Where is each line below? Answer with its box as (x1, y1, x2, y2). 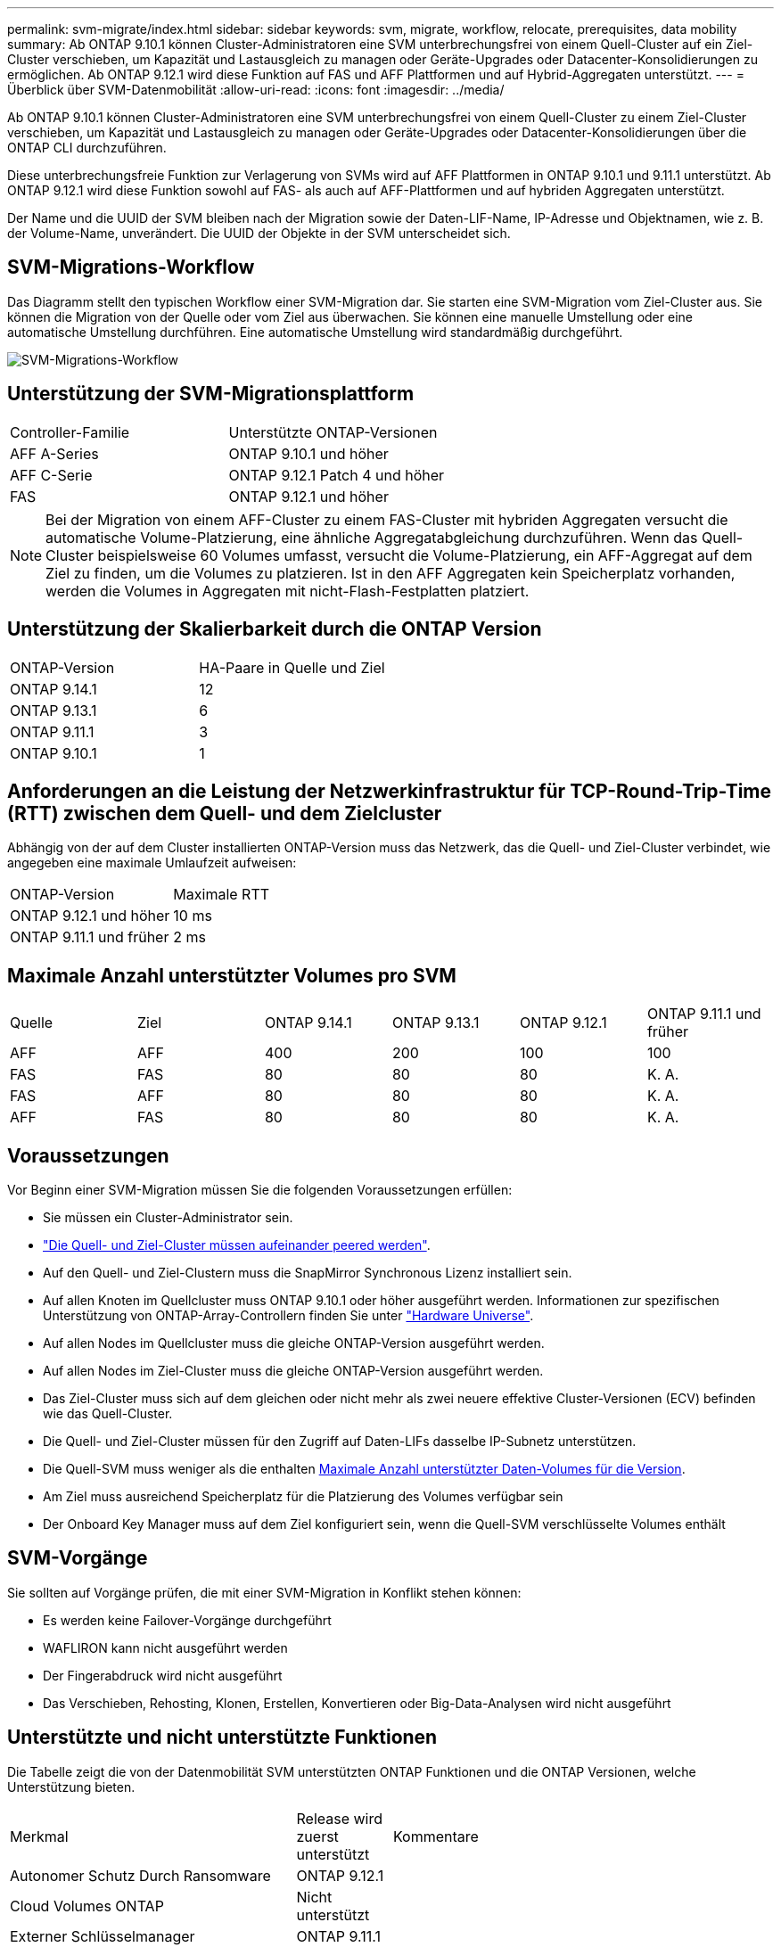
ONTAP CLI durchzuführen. (7, 140, 167, 155)
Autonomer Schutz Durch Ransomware (10, 1866, 271, 1885)
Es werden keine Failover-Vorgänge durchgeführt (43, 1612, 332, 1628)
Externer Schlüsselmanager (10, 1926, 195, 1945)
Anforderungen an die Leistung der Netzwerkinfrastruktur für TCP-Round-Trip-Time (7, 779, 772, 802)
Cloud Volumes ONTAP (10, 1896, 164, 1915)
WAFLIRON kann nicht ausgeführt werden (43, 1639, 288, 1655)
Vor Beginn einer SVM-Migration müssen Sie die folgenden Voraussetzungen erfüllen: (7, 1182, 513, 1198)
